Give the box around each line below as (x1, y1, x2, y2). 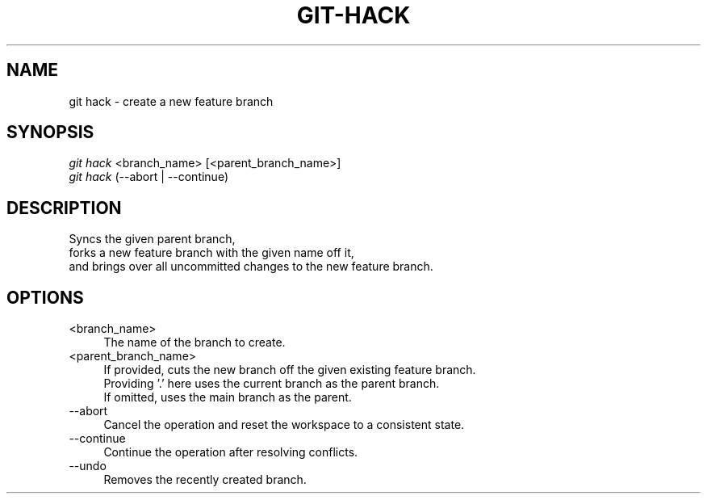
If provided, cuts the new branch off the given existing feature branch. (103, 363, 476, 377)
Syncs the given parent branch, (69, 232, 236, 246)
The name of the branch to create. (103, 335, 286, 350)
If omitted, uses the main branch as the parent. (103, 390, 352, 405)
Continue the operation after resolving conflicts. (103, 445, 358, 460)
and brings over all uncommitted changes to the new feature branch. (69, 259, 433, 274)
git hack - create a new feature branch (69, 94, 274, 108)
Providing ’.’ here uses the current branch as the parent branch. (103, 376, 440, 391)
